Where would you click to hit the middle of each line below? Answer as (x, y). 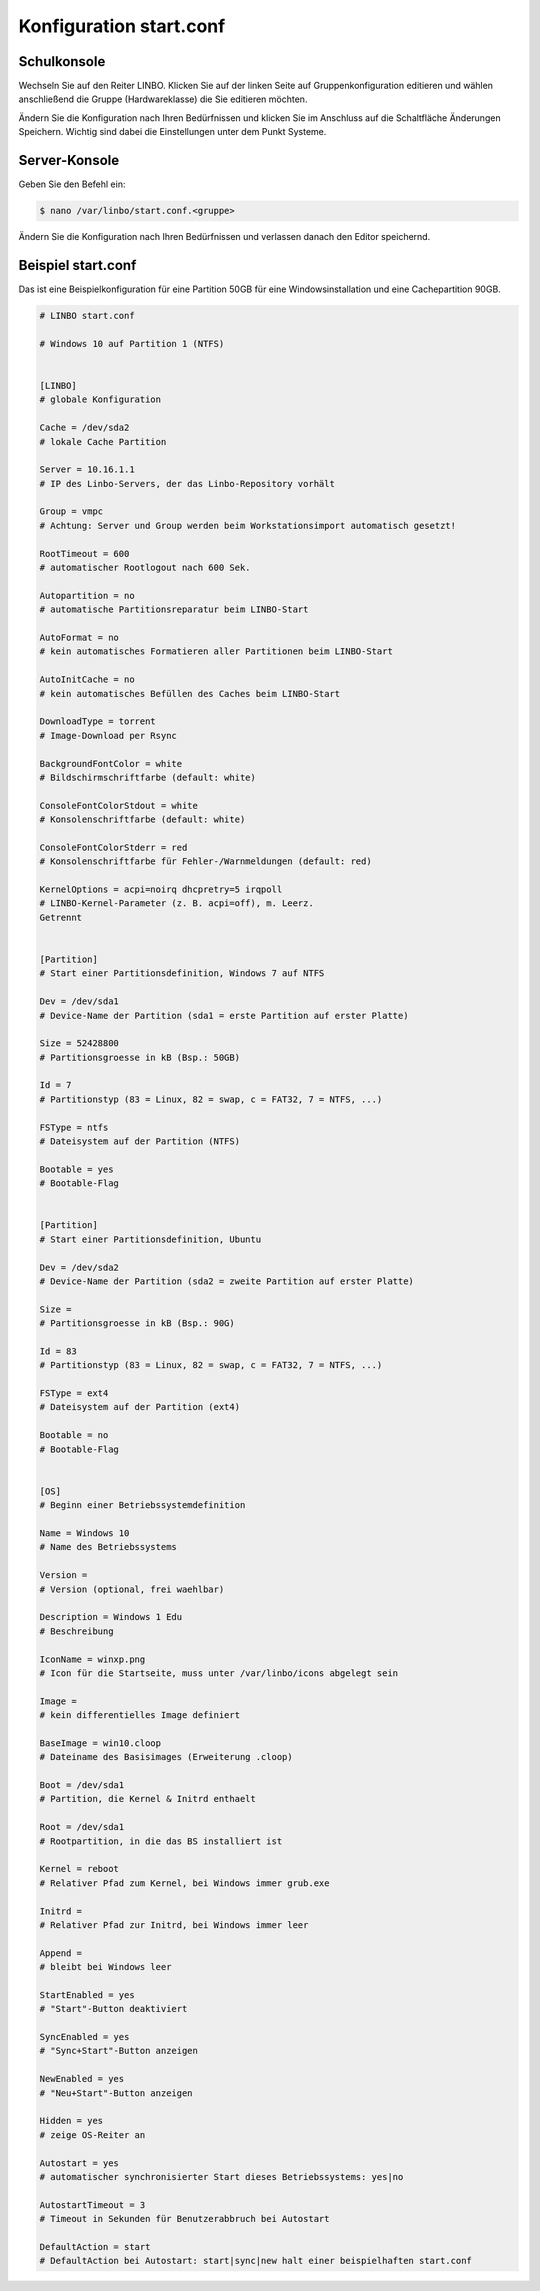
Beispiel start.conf (77, 265)
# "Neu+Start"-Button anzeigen (116, 2093)
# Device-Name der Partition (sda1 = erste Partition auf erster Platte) (224, 1015)
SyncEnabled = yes (84, 2037)
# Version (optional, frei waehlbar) (132, 1589)
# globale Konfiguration (100, 399)
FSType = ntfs (74, 1127)
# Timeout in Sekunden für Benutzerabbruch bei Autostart (184, 2219)
